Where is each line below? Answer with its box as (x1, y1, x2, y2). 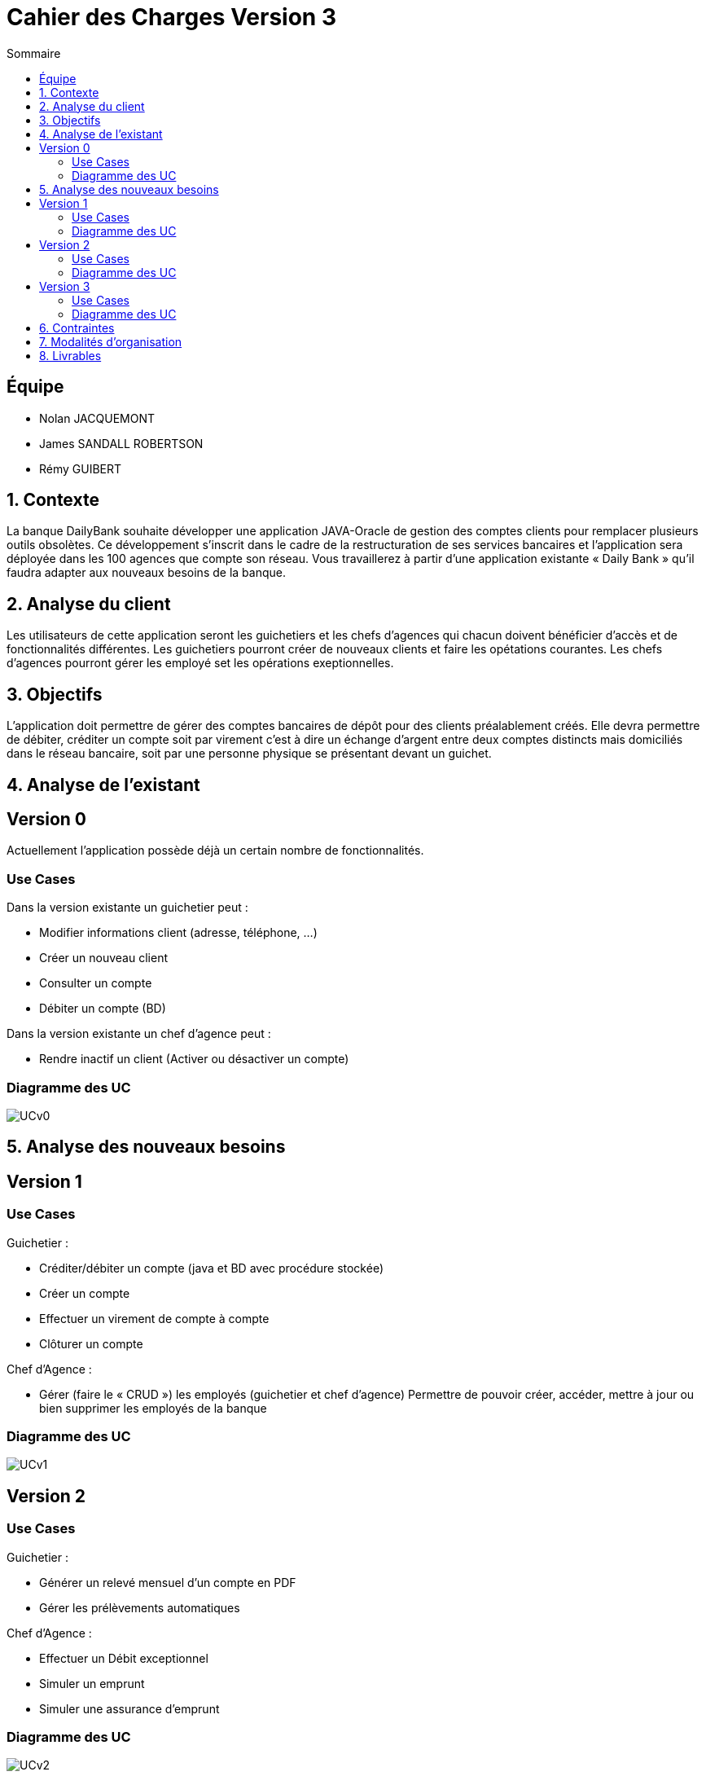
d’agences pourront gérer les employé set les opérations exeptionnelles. (7, 656, 394, 670)
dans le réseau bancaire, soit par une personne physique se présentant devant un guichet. (7, 746, 492, 761)
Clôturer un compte (39, 1336, 143, 1351)
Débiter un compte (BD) (39, 1001, 166, 1016)
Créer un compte (39, 1286, 130, 1300)
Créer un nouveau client (39, 951, 168, 965)
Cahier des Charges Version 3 (7, 3, 337, 31)
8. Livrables (39, 348, 102, 363)
